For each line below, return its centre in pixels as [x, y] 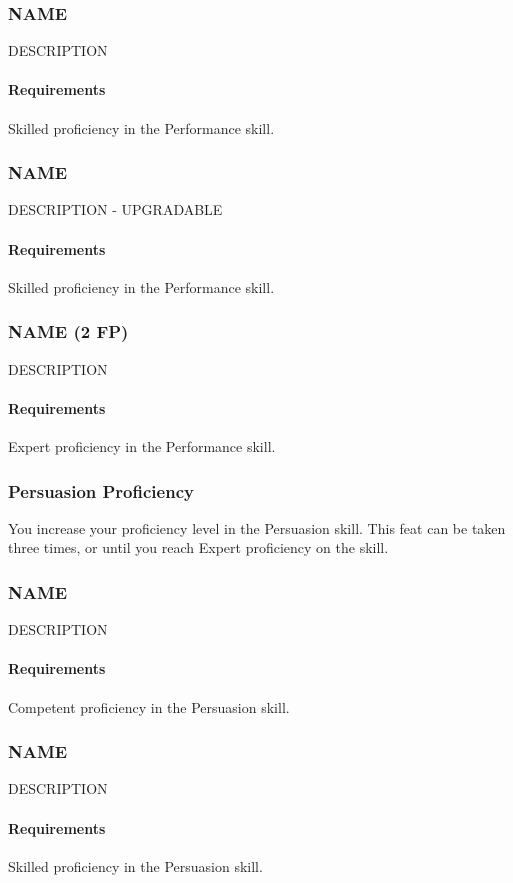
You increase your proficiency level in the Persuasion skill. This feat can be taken [257, 527]
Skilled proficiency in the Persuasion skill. [135, 865]
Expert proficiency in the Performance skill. [142, 446]
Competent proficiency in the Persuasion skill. [149, 706]
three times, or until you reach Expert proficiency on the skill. [198, 547]
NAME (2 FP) [68, 331]
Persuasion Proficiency [101, 490]
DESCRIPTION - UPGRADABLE [115, 209]
